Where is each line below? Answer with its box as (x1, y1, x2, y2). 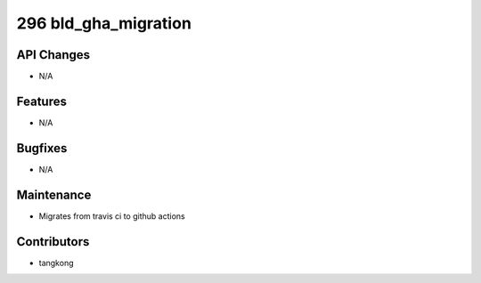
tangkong (38, 257, 74, 268)
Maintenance (16, 187, 92, 202)
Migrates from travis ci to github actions (38, 210, 186, 222)
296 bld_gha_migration (16, 13, 192, 33)
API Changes (16, 47, 91, 62)
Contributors (16, 234, 90, 249)
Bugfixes (16, 141, 68, 156)
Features (16, 93, 67, 109)
